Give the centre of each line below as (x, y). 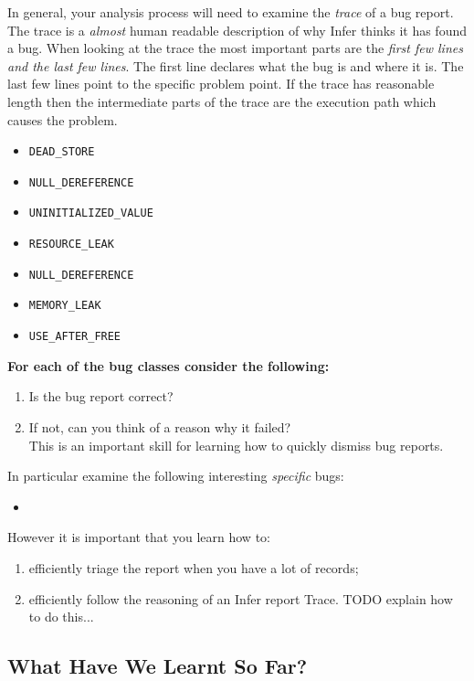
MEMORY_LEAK (65, 306)
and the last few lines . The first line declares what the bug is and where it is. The (236, 65)
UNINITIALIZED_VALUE (91, 213)
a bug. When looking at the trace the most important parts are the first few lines (235, 48)
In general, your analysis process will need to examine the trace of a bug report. (231, 12)
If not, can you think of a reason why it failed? (160, 426)
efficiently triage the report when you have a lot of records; (194, 567)
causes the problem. (63, 119)
